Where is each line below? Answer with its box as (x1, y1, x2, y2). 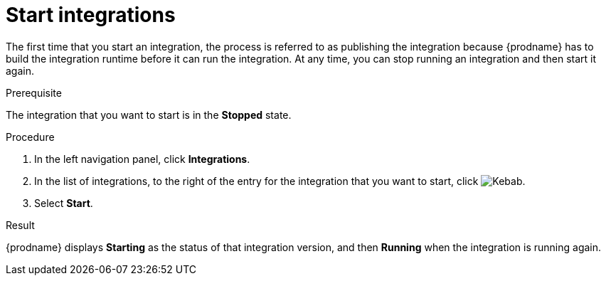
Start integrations (6, 3, 176, 27)
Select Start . (34, 196, 93, 209)
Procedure (6, 130, 55, 143)
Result (6, 218, 35, 231)
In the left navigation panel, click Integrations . (34, 152, 250, 165)
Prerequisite (6, 86, 62, 99)
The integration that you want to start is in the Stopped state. (6, 108, 292, 121)
